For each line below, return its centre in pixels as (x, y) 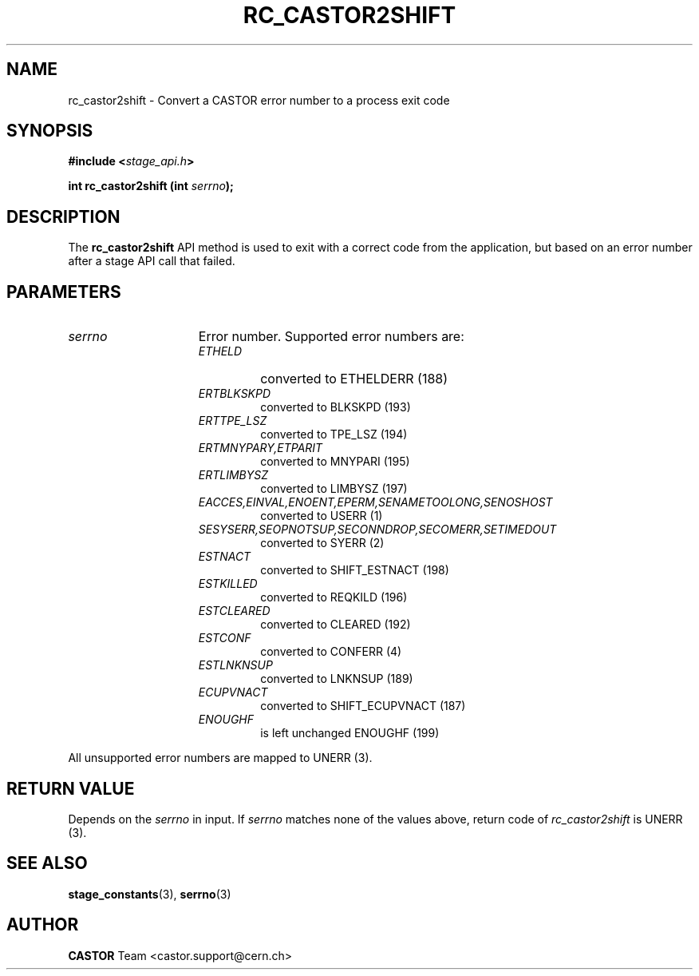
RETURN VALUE (71, 788)
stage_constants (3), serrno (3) (150, 894)
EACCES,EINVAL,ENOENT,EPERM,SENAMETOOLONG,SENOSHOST (375, 502)
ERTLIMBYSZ (233, 475)
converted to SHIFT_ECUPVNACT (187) (363, 706)
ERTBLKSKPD (235, 394)
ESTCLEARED (234, 611)
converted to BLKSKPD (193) (336, 407)
